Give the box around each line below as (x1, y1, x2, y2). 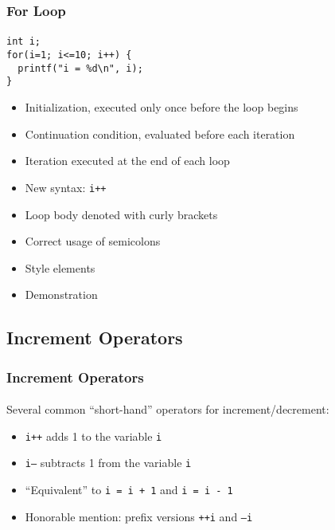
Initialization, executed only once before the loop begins (25, 99, 298, 116)
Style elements (25, 259, 95, 276)
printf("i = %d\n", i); (18, 62, 143, 74)
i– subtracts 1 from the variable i (25, 454, 192, 471)
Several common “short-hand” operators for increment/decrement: (6, 401, 329, 418)
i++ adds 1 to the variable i (25, 427, 162, 444)
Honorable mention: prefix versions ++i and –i (25, 508, 253, 524)
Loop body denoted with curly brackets (25, 206, 218, 222)
